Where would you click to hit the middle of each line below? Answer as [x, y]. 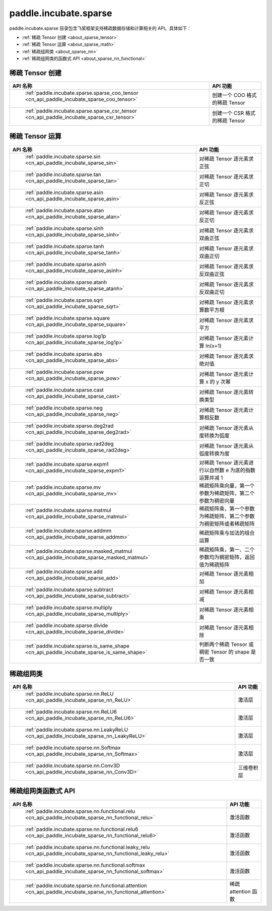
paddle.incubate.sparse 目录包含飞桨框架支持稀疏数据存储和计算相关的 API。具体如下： [100, 28]
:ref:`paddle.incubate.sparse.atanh [66, 282]
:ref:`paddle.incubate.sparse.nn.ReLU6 [71, 712]
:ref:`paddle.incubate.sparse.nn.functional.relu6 [82, 829]
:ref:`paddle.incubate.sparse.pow [64, 372]
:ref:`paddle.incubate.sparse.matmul [68, 510]
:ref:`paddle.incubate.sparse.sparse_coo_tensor [82, 93]
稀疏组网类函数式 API [42, 791]
